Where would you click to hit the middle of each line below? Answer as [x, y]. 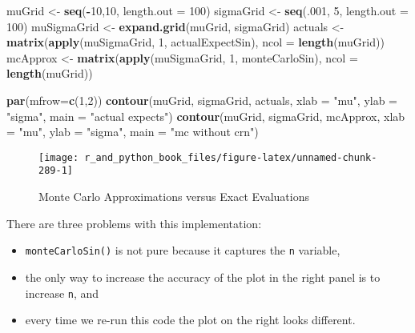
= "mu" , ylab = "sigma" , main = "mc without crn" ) [133, 132]
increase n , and [62, 293]
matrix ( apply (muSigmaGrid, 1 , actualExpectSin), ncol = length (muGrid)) [195, 42]
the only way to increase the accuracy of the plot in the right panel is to [203, 277]
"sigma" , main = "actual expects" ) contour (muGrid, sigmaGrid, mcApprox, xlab [206, 116]
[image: [59, 157]
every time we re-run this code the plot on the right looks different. [190, 320]
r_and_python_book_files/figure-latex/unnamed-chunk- [231, 157]
